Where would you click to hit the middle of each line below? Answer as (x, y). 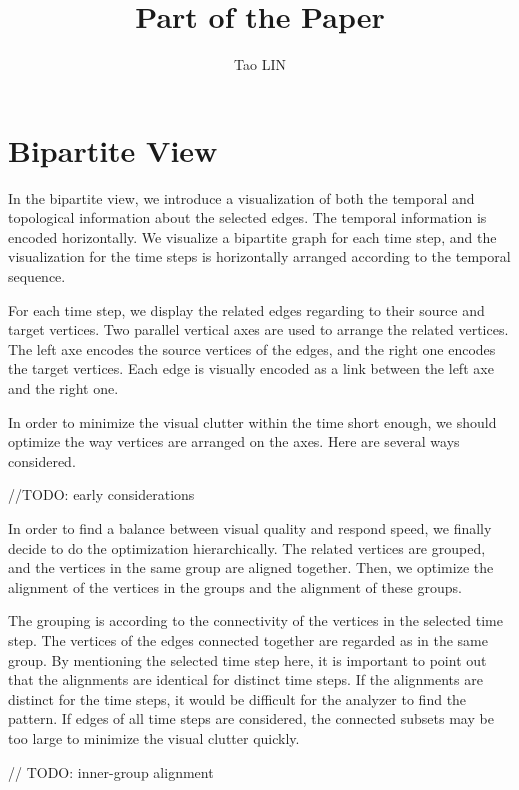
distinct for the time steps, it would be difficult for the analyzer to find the (237, 698)
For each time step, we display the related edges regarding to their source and (246, 309)
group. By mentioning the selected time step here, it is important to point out (247, 659)
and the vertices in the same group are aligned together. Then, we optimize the (251, 567)
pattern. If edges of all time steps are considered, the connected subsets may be (251, 718)
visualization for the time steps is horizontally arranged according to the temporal (259, 256)
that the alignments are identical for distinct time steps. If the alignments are (245, 679)
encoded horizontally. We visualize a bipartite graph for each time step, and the (252, 236)
